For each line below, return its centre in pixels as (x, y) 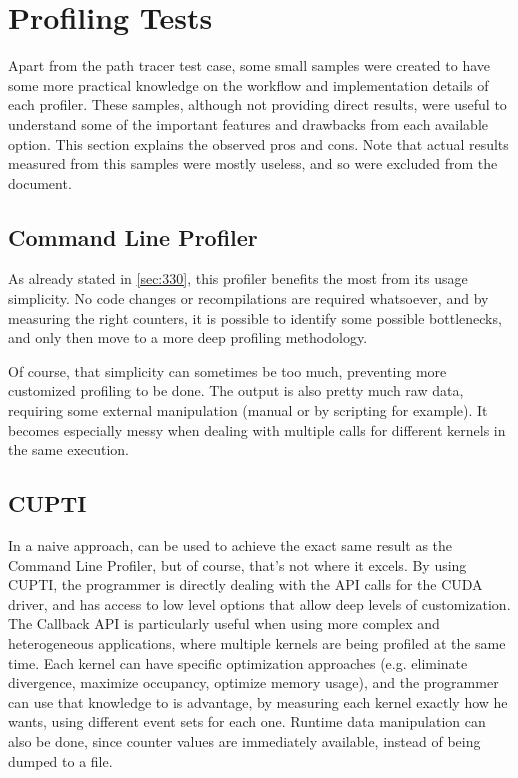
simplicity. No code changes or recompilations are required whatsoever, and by (248, 298)
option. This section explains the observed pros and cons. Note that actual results (258, 143)
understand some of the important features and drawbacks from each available (248, 123)
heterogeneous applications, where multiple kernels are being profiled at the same (257, 643)
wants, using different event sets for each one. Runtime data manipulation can (247, 721)
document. (40, 182)
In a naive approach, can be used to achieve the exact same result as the (230, 545)
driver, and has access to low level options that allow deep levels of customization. (259, 603)
